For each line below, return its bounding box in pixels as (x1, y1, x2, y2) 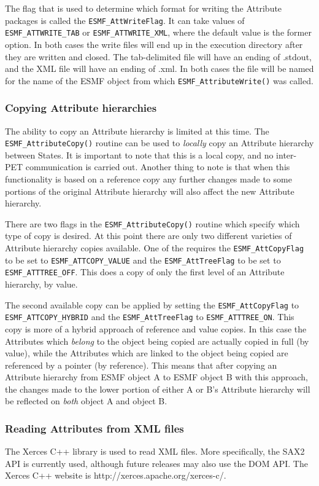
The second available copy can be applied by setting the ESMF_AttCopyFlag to (5, 298, 299, 311)
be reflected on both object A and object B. (5, 394, 167, 407)
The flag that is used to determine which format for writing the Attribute (5, 2, 282, 14)
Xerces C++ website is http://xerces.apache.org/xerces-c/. (5, 469, 226, 482)
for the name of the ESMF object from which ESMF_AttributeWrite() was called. (5, 74, 313, 87)
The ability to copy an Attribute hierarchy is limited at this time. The (5, 124, 269, 137)
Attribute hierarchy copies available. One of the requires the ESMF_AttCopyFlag (5, 241, 304, 254)
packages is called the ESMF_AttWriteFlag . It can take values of (5, 14, 245, 26)
